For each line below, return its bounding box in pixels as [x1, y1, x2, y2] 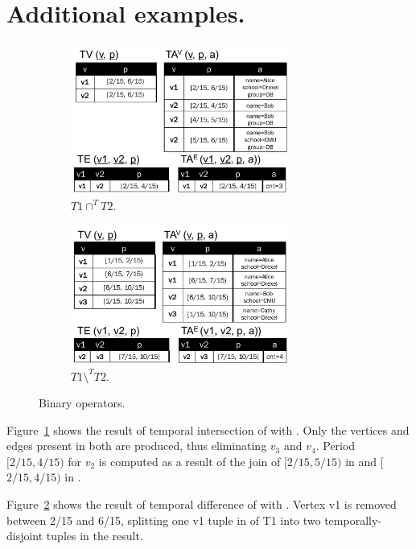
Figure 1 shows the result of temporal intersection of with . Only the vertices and [6, 421, 410, 438]
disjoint [6, 527, 43, 544]
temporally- [324, 511, 382, 528]
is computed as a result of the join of [98, 452, 281, 469]
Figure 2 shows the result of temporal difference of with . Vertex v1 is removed [6, 496, 397, 513]
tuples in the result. [46, 527, 143, 544]
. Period [315, 437, 356, 454]
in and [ [345, 452, 384, 469]
